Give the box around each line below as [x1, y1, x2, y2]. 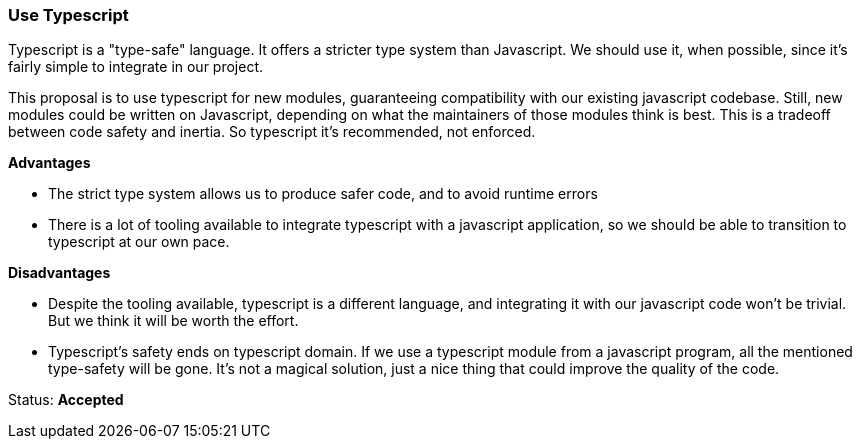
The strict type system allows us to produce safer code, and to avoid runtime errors [48, 185, 598, 203]
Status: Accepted [8, 391, 124, 409]
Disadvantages [8, 264, 111, 282]
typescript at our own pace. [48, 233, 230, 251]
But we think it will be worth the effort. [48, 312, 299, 330]
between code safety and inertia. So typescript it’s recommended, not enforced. [8, 123, 536, 141]
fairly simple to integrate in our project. [8, 58, 264, 76]
